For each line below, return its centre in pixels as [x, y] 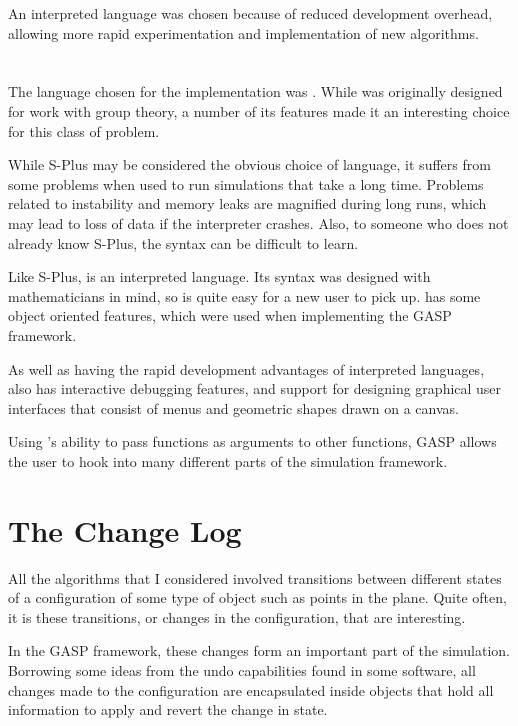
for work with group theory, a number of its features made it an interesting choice [259, 110]
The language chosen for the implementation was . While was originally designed [255, 91]
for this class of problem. [84, 130]
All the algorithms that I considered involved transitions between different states [255, 577]
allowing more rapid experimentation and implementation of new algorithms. [243, 32]
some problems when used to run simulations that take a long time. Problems [246, 183]
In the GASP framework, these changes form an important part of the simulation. [259, 650]
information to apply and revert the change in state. [168, 709]
